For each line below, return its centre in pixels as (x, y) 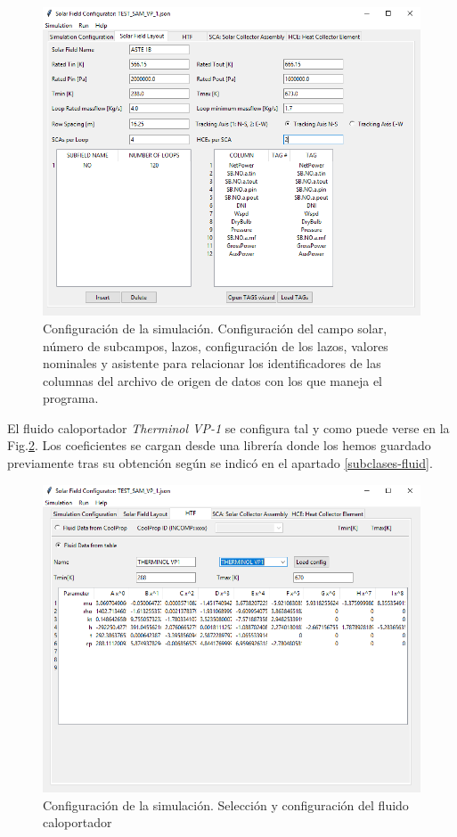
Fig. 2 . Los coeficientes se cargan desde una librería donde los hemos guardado (219, 445)
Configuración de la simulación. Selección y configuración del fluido (226, 804)
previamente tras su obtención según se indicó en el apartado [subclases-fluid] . (220, 463)
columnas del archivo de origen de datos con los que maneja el (212, 380)
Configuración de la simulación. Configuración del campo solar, (215, 328)
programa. (71, 398)
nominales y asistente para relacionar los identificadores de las (212, 363)
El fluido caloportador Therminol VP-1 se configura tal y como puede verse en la (228, 427)
